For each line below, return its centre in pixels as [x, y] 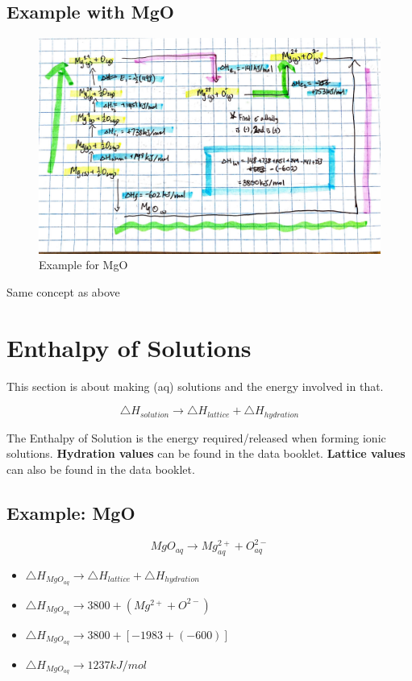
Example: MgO [71, 512]
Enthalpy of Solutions [129, 347]
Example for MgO [83, 265]
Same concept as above [63, 291]
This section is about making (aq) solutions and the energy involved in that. [195, 386]
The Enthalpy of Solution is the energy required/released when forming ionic [196, 437]
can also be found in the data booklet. [101, 469]
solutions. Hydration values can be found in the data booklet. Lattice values [206, 453]
